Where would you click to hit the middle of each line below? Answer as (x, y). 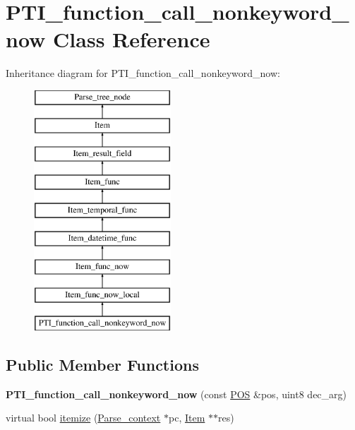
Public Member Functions (102, 365)
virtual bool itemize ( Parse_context (83, 418)
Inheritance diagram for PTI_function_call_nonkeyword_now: (143, 73)
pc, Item (187, 418)
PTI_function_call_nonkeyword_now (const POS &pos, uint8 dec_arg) (176, 394)
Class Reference (132, 39)
